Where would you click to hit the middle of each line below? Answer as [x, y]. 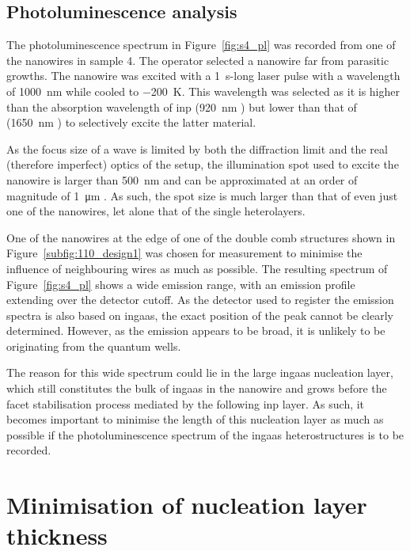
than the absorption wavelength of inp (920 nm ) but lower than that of [182, 106]
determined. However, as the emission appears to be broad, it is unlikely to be [196, 331]
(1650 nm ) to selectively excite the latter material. [131, 122]
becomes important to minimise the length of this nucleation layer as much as [195, 419]
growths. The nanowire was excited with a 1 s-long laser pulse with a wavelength [203, 76]
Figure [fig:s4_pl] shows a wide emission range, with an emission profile [181, 284]
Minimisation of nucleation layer [187, 505]
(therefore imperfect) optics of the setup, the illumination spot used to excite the [203, 164]
